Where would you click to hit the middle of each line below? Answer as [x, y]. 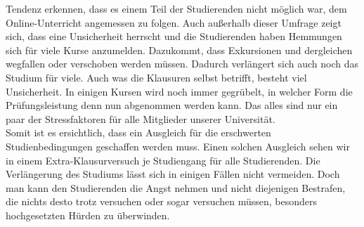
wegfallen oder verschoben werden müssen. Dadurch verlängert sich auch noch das [182, 64]
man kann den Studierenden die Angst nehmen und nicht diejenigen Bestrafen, [176, 187]
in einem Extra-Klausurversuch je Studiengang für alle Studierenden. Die [163, 160]
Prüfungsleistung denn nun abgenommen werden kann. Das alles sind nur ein [172, 105]
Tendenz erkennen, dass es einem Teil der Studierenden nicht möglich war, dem [176, 8]
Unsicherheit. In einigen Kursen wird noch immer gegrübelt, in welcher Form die [179, 91]
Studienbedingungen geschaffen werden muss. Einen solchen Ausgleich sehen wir [178, 146]
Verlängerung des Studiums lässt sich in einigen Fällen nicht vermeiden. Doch [173, 174]
